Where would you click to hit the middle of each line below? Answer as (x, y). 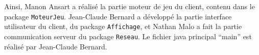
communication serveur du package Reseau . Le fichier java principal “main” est (128, 36)
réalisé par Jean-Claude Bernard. (56, 46)
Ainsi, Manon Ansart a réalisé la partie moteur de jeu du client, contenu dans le (129, 6)
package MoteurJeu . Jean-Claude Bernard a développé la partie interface (118, 16)
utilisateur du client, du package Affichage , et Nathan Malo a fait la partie (123, 26)
